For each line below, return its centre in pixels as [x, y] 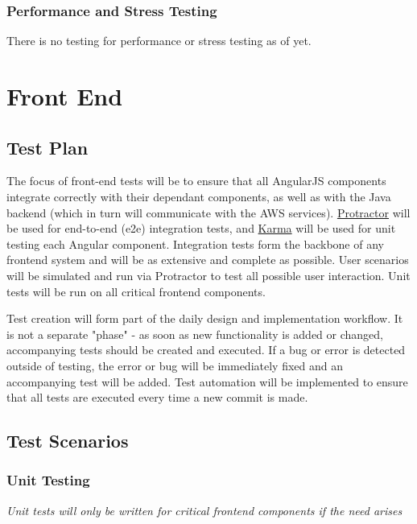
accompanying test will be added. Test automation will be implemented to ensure [207, 381]
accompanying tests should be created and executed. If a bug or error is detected [206, 350]
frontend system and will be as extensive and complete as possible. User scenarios [208, 260]
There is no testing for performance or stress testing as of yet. [159, 41]
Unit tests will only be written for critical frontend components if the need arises [204, 510]
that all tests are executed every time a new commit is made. [157, 397]
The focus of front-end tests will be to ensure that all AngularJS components [196, 181]
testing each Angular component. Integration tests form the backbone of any [195, 243]
